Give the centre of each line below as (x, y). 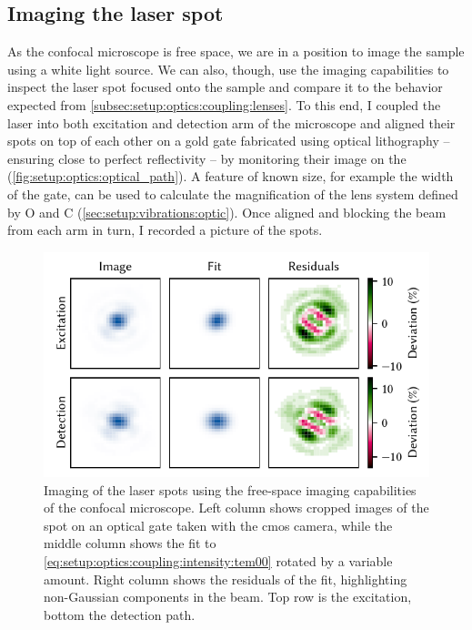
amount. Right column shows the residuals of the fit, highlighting (226, 579)
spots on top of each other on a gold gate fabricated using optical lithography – (229, 141)
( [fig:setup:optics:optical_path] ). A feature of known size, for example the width (231, 176)
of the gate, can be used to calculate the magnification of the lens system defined (233, 193)
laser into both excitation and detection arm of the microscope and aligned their (231, 122)
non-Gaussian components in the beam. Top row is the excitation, (228, 597)
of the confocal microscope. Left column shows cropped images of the (236, 508)
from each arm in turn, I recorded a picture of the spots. (165, 230)
